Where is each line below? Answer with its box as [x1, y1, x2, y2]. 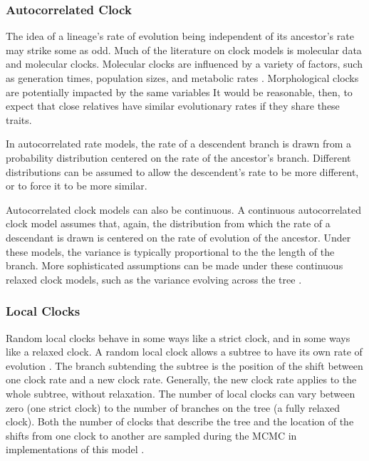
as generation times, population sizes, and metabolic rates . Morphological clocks [6, 71, 359, 85]
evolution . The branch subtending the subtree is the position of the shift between [6, 358, 363, 373]
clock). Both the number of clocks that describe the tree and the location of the [6, 414, 354, 429]
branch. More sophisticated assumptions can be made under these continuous [6, 258, 343, 273]
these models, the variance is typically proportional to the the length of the [6, 244, 335, 259]
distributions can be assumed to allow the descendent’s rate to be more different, [6, 164, 359, 179]
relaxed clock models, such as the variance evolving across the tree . [6, 271, 302, 286]
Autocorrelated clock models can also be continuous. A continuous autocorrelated [6, 202, 362, 217]
